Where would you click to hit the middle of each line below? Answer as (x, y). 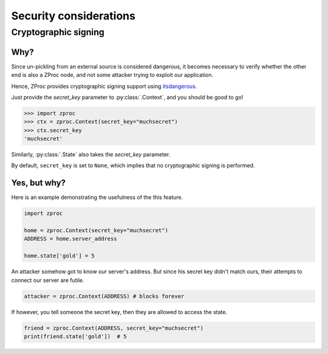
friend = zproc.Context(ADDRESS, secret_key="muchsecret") (114, 328)
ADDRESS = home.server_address (71, 239)
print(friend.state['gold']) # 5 (75, 336)
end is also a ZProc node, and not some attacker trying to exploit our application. (112, 75)
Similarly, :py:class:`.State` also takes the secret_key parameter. (91, 155)
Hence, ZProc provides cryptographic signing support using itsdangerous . (104, 86)
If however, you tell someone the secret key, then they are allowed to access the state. (119, 312)
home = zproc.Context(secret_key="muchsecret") (96, 231)
